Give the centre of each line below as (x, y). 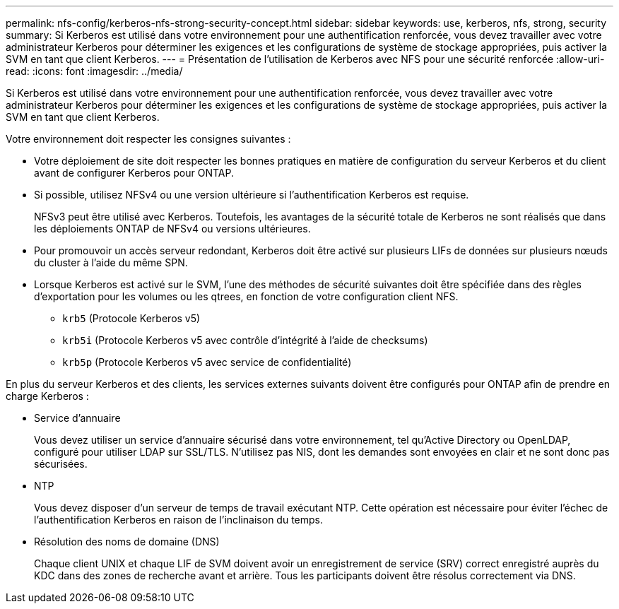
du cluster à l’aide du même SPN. (111, 262)
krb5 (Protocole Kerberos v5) (131, 318)
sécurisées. (61, 464)
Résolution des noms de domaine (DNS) (127, 542)
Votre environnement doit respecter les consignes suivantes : (148, 139)
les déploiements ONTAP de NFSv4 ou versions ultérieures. (172, 229)
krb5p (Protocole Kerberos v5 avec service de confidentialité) (207, 362)
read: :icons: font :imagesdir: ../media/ (94, 71)
